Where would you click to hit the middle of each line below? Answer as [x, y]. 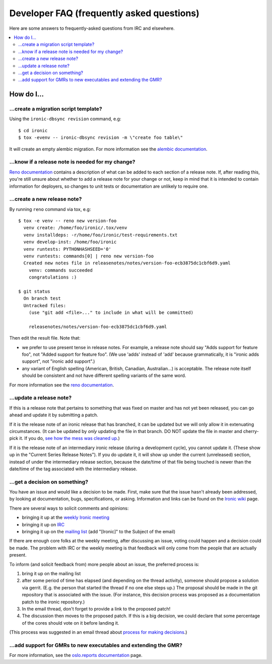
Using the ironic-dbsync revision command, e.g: [65, 119]
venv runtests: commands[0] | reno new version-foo [88, 256]
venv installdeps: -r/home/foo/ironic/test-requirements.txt [100, 235]
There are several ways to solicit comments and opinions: [69, 508]
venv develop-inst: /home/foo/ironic [70, 242]
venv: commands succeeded [61, 270]
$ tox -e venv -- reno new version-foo [67, 221]
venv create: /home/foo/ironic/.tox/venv [75, 228]
